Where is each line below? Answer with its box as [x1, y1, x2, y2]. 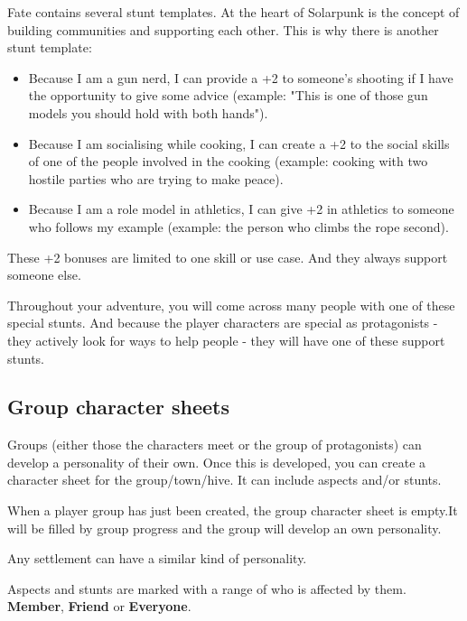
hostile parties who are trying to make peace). [28, 169, 284, 188]
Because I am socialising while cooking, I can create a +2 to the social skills [28, 134, 450, 153]
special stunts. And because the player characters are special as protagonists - [7, 313, 438, 332]
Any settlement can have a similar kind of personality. [7, 549, 307, 568]
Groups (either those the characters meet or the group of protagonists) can [7, 435, 422, 454]
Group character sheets [7, 393, 229, 421]
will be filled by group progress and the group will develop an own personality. [7, 518, 442, 537]
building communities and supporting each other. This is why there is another [7, 20, 439, 39]
